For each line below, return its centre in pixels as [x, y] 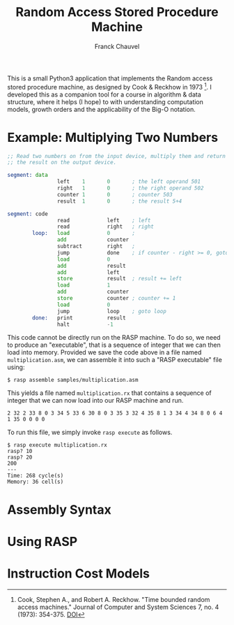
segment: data [28, 175]
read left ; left [104, 220]
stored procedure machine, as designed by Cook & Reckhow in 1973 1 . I [110, 86]
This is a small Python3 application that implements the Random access [110, 78]
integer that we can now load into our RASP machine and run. [95, 401]
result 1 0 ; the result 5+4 [119, 201]
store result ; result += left [119, 279]
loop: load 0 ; [84, 234]
